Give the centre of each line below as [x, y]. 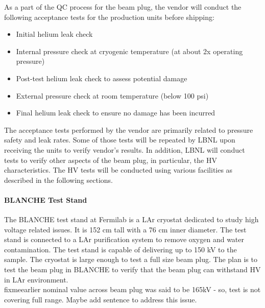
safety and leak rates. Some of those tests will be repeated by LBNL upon [120, 140]
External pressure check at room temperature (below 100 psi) [112, 95]
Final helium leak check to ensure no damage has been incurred [116, 113]
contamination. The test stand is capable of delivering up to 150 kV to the [121, 249]
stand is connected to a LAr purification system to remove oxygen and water [124, 239]
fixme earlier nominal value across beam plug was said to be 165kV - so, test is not [132, 289]
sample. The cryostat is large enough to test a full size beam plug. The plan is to [131, 259]
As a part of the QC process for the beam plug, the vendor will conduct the [123, 7]
